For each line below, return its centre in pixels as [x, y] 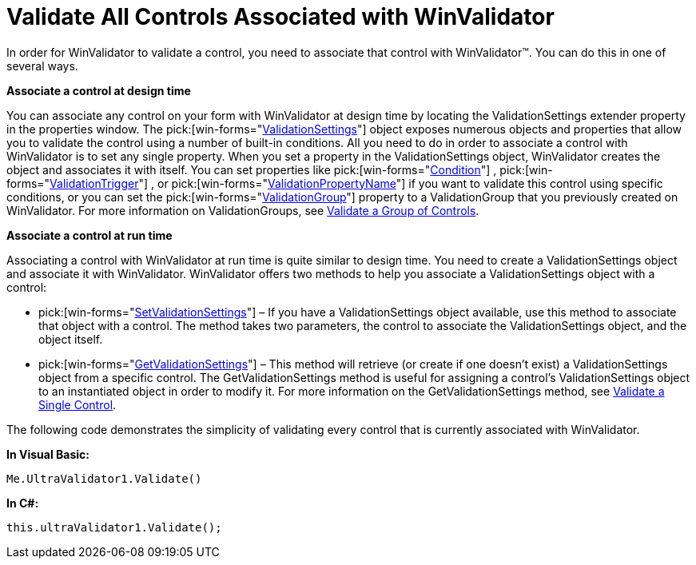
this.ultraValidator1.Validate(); [114, 527]
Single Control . [78, 404]
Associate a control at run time [89, 235]
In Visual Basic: [48, 454]
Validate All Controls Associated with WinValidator [280, 17]
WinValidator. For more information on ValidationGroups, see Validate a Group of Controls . [243, 210]
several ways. [42, 66]
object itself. [71, 339]
